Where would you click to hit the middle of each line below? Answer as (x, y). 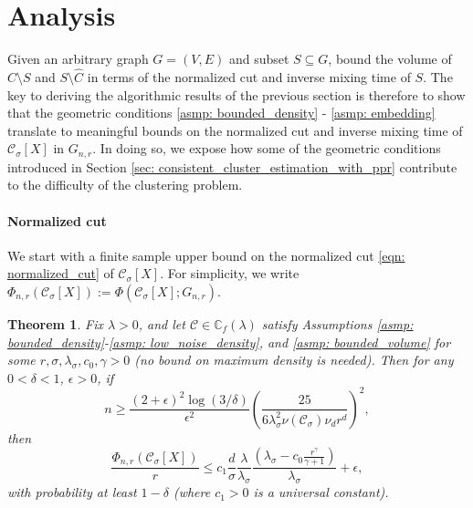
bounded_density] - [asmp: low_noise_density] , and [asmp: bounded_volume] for (229, 342)
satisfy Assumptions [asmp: (337, 323)
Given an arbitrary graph (78, 59)
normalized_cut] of (61, 273)
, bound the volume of (390, 59)
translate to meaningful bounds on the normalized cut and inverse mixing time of (235, 130)
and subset (259, 59)
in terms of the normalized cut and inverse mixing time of (249, 76)
